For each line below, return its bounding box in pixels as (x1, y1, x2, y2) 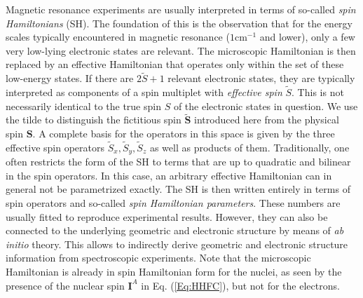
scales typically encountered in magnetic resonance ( (6, 29, 230, 44)
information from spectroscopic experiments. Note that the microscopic (6, 250, 311, 265)
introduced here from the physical (194, 112, 339, 127)
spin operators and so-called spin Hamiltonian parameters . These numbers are (6, 196, 341, 210)
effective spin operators (6, 140, 104, 154)
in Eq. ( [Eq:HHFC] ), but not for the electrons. (141, 278, 340, 292)
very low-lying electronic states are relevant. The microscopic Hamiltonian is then (6, 43, 356, 57)
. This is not (292, 85, 344, 99)
